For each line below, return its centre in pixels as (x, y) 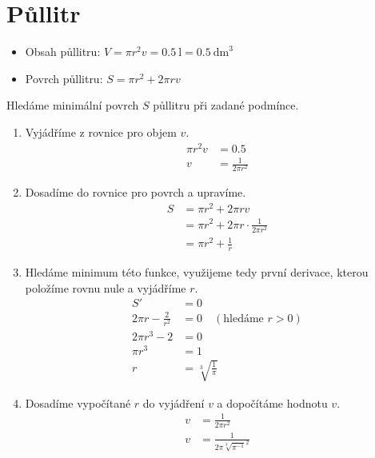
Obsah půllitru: (63, 52)
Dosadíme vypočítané (78, 402)
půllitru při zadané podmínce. (226, 105)
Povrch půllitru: (64, 78)
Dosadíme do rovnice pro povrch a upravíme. (136, 192)
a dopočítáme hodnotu (272, 402)
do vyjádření (174, 402)
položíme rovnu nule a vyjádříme (106, 287)
